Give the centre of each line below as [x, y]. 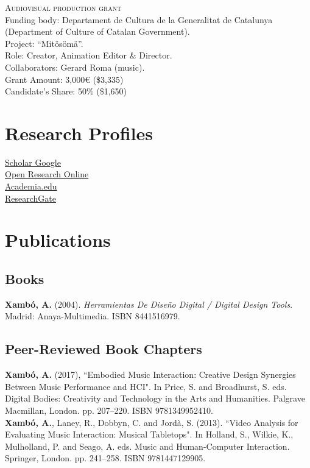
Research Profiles [79, 133]
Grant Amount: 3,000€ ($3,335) [64, 79]
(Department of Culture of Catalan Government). [97, 31]
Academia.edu [31, 186]
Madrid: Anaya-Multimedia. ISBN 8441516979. [93, 316]
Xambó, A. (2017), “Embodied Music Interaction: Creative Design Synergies [150, 374]
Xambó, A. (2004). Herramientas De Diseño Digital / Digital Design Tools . [149, 304]
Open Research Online [47, 174]
